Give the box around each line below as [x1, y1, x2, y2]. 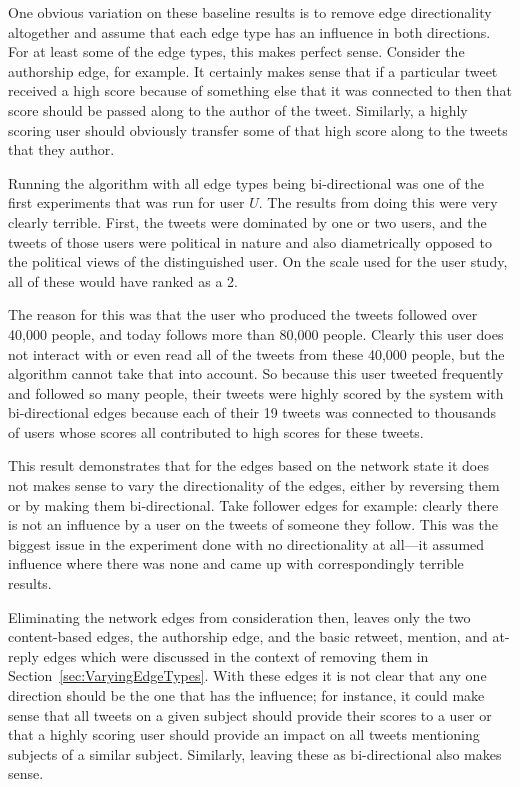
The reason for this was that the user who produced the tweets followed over [8, 304, 478, 325]
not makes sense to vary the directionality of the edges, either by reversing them [8, 475, 500, 496]
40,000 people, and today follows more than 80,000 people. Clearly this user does [8, 323, 504, 344]
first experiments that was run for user [8, 192, 245, 213]
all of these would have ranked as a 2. [8, 270, 239, 291]
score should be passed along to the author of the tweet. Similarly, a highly [8, 99, 468, 120]
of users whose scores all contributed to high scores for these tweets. [8, 421, 424, 442]
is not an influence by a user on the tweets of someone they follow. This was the [8, 514, 499, 535]
